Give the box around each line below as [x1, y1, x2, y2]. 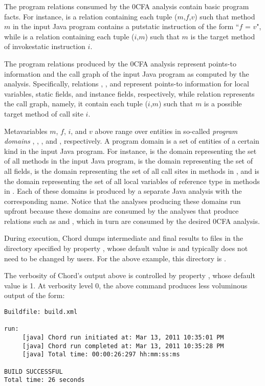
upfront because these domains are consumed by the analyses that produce [4, 206, 239, 216]
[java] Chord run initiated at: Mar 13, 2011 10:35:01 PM [22, 334, 224, 341]
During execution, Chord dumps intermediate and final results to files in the [4, 233, 243, 243]
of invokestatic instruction [4, 41, 85, 52]
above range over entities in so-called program [95, 125, 238, 136]
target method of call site [4, 108, 83, 119]
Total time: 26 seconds [4, 376, 85, 384]
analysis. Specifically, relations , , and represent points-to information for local [4, 78, 249, 89]
